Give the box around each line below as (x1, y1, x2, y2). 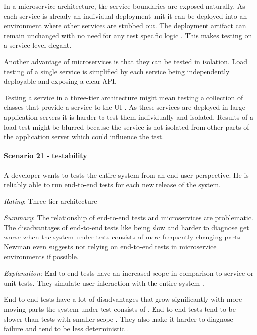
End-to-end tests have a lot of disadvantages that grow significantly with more (4, 294, 242, 304)
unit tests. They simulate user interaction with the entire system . (4, 277, 204, 287)
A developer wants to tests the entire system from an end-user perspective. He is (4, 169, 249, 180)
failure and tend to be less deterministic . (4, 323, 129, 334)
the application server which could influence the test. (4, 131, 164, 142)
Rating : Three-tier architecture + (4, 195, 104, 206)
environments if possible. (4, 251, 79, 261)
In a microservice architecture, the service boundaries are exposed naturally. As (4, 1, 245, 11)
